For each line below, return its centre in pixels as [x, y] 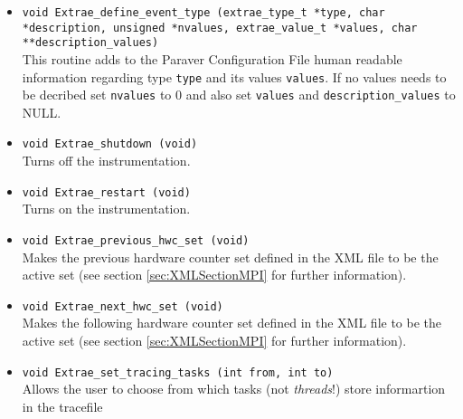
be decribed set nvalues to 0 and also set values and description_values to [239, 95]
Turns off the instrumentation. [106, 161]
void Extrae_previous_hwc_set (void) [136, 240]
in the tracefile [62, 406]
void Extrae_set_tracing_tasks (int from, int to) [178, 372]
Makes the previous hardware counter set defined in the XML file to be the [230, 257]
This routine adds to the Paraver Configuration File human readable [212, 58]
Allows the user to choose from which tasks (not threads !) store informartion [234, 389]
